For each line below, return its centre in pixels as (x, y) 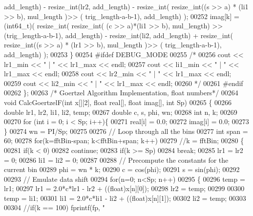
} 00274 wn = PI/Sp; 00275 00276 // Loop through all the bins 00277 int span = (126, 131)
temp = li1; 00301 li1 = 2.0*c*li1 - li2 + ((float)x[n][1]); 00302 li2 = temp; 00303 (125, 198)
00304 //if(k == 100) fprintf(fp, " (54, 207)
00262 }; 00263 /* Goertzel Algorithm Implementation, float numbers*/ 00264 (121, 93)
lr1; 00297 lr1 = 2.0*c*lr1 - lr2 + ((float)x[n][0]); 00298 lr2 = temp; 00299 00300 (124, 188)
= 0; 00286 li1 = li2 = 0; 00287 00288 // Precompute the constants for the (116, 160)
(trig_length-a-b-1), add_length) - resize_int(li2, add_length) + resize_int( (118, 35)
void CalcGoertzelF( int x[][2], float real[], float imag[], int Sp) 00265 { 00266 (118, 102)
